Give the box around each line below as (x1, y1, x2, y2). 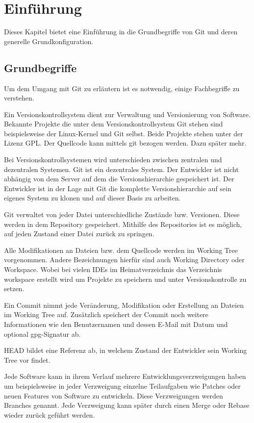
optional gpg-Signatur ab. (4, 328, 81, 339)
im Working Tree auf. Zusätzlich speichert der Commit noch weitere (4, 309, 208, 320)
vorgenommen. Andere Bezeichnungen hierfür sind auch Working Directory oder (4, 254, 245, 265)
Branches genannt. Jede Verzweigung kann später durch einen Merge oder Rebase (4, 400, 250, 410)
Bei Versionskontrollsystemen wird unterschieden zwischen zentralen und (4, 154, 222, 165)
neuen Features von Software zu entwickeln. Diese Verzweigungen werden (4, 390, 223, 400)
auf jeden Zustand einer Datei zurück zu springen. (4, 228, 154, 239)
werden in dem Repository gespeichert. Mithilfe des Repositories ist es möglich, (4, 219, 242, 229)
